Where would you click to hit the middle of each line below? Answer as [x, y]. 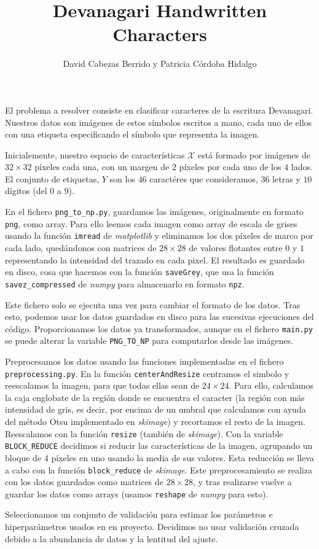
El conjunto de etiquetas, [52, 178]
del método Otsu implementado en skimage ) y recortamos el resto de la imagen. [155, 422]
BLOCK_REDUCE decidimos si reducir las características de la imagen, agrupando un [159, 446]
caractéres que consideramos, [204, 178]
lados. [302, 167]
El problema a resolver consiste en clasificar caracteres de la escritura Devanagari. [159, 110]
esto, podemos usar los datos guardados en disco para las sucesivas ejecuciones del [159, 317]
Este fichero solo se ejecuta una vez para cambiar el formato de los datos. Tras [153, 304]
